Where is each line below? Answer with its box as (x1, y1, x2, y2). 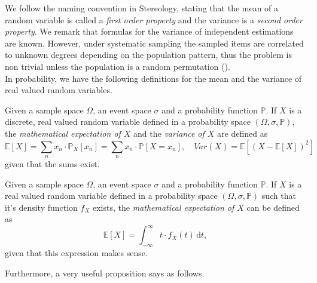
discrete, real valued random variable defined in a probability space (5, 115, 251, 128)
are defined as (217, 127, 268, 139)
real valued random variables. (5, 84, 112, 96)
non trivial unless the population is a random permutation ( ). (5, 60, 230, 72)
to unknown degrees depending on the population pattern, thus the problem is (5, 48, 292, 61)
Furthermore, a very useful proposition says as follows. (5, 266, 205, 279)
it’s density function (5, 201, 78, 213)
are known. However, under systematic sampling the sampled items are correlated (5, 36, 304, 49)
